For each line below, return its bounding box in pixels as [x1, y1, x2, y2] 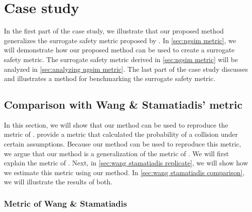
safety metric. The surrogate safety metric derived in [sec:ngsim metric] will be [4, 54, 238, 64]
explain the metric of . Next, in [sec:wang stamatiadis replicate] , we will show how [4, 158, 248, 168]
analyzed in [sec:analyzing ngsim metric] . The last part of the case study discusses [4, 64, 248, 74]
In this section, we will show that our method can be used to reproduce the [4, 119, 228, 130]
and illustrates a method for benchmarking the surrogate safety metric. [4, 73, 216, 83]
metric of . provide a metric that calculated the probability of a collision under [4, 129, 238, 139]
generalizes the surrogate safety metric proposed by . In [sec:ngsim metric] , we [4, 35, 236, 45]
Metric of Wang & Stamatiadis [4, 197, 127, 209]
